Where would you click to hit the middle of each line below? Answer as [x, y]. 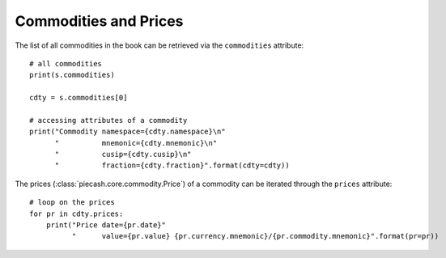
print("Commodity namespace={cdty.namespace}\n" [127, 132]
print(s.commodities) [72, 75]
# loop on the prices [72, 203]
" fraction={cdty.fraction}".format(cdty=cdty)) [172, 165]
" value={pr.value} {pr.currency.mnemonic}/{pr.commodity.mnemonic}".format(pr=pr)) [255, 236]
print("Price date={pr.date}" [106, 225]
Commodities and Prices [99, 21]
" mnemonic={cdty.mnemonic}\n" [136, 143]
